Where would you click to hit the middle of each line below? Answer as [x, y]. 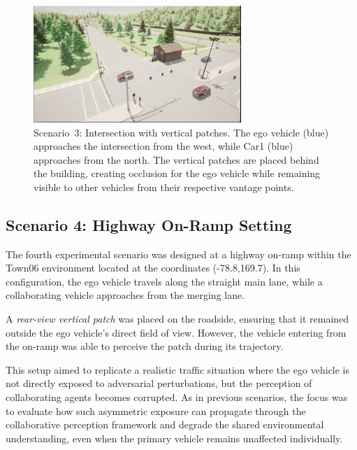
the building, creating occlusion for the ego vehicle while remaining [177, 173]
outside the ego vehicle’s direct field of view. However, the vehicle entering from [176, 332]
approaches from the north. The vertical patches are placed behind [176, 159]
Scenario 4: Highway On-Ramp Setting [149, 224]
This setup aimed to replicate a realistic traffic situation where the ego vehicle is [178, 369]
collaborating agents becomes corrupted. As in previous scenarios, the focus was [177, 397]
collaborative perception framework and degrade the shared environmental [165, 424]
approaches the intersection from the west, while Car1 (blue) [163, 146]
